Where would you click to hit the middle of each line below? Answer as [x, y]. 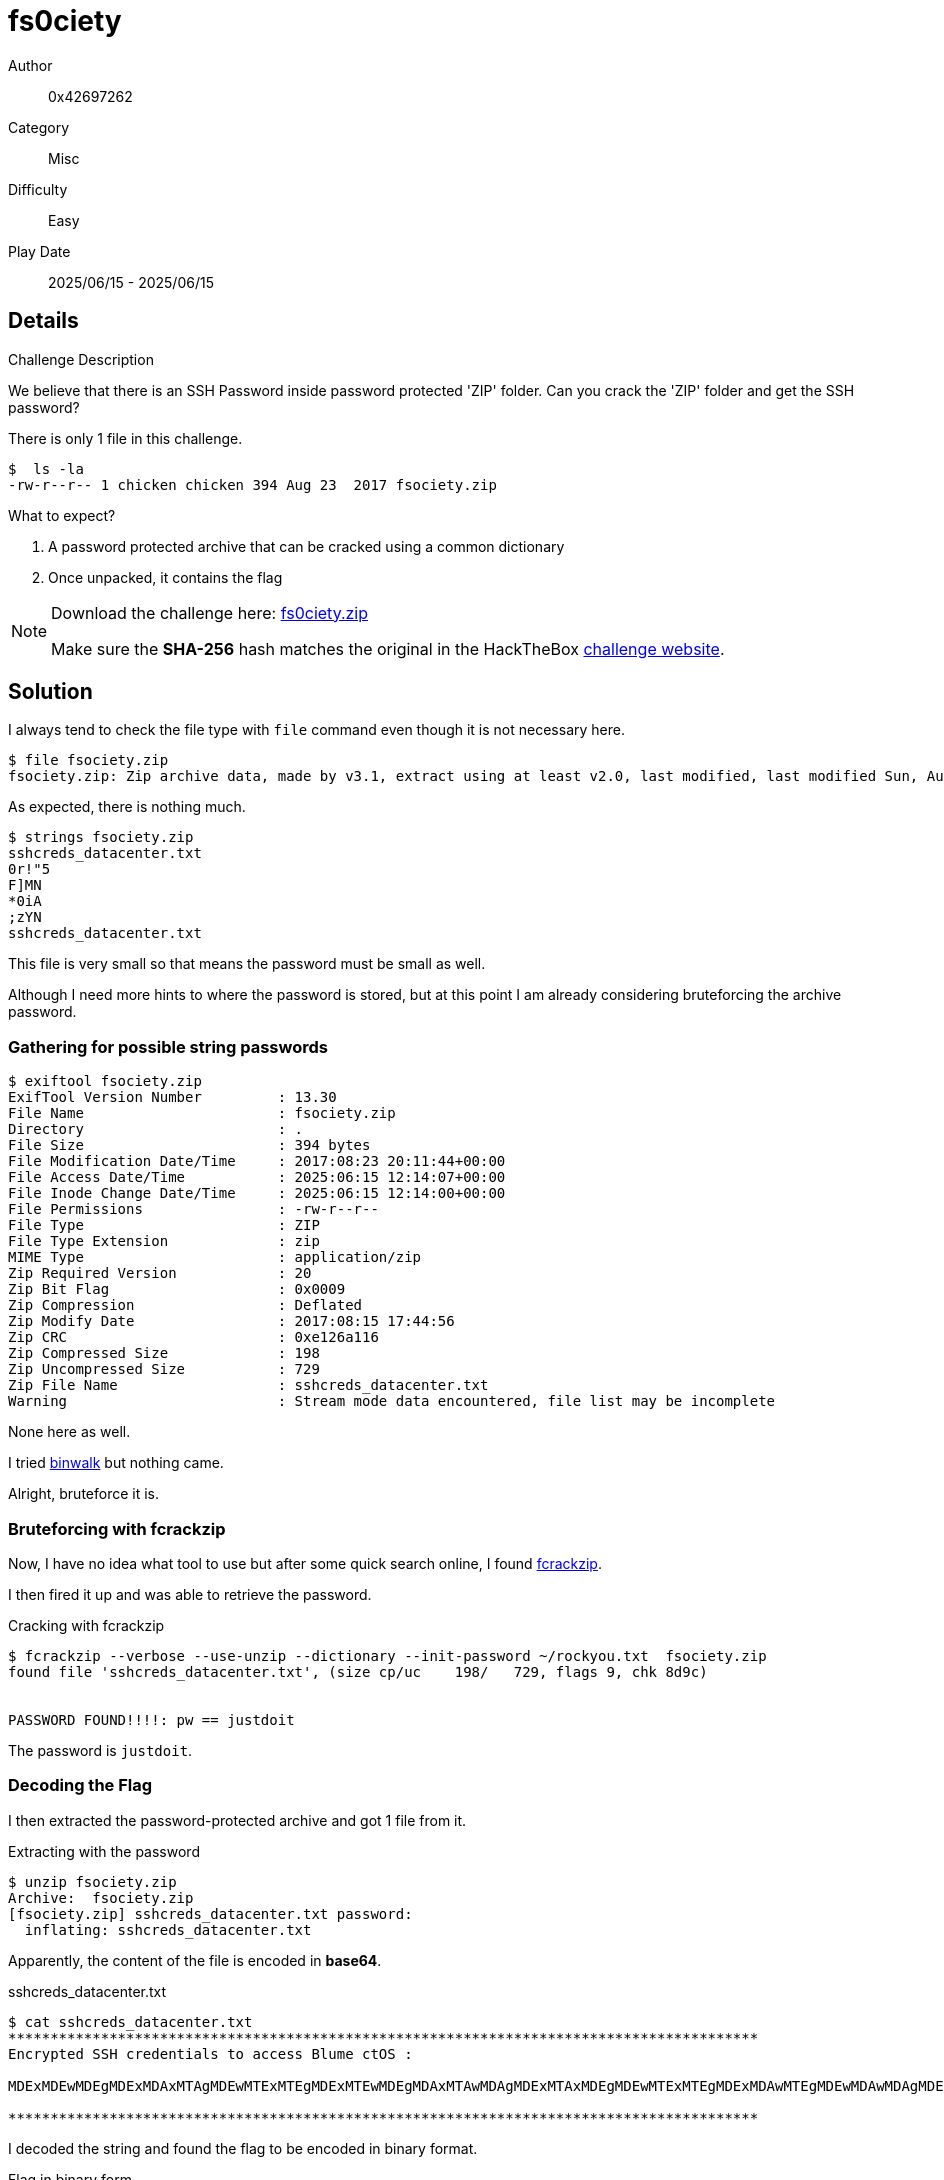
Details [43, 321]
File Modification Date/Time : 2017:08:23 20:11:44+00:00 [257, 1161]
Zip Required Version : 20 [160, 1273]
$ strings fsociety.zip [101, 837]
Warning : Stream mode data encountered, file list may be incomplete [392, 1401]
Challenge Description [81, 359]
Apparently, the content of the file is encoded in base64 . [195, 1960]
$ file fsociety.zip [88, 760]
